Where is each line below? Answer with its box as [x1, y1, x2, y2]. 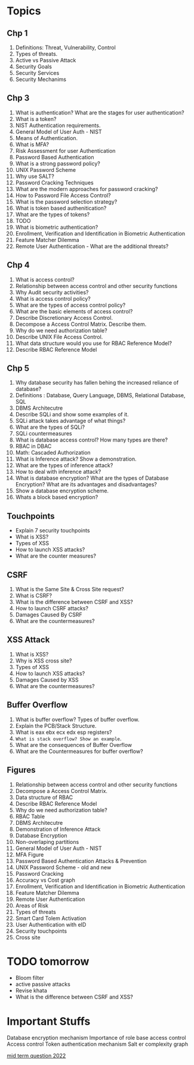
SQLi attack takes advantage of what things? [15, 417, 126, 425]
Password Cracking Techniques [15, 178, 94, 186]
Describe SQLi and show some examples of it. [15, 411, 129, 418]
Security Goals [15, 63, 53, 70]
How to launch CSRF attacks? [15, 605, 89, 612]
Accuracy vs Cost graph [15, 876, 75, 884]
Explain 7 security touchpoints [15, 527, 90, 534]
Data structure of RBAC [15, 794, 73, 801]
